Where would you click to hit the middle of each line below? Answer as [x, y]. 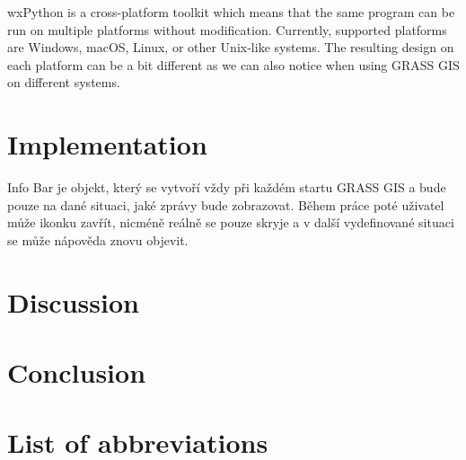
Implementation [107, 144]
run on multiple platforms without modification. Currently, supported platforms [227, 29]
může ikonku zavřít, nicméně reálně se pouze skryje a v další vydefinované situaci [231, 222]
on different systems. [64, 82]
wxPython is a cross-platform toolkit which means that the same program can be [231, 12]
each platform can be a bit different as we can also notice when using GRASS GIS [233, 64]
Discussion [73, 301]
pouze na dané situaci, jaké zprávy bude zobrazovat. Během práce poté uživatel [226, 204]
